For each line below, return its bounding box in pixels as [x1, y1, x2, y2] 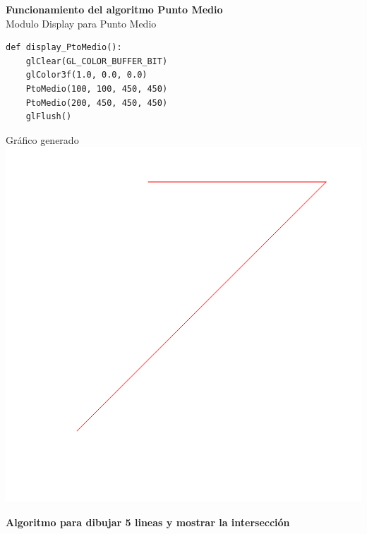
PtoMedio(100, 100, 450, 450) [25, 83, 168, 94]
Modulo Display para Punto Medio [6, 16, 157, 30]
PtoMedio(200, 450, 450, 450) [25, 97, 168, 108]
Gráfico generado [6, 132, 79, 147]
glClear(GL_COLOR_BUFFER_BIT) [25, 56, 168, 66]
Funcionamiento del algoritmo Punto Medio [6, 2, 223, 16]
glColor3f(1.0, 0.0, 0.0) [25, 70, 148, 80]
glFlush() [25, 111, 72, 122]
